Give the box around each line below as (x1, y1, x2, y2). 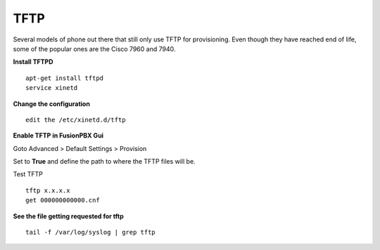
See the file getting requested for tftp (13, 211, 124, 221)
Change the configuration (13, 99, 91, 108)
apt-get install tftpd (25, 74, 104, 82)
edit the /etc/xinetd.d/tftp (25, 116, 126, 124)
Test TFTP (13, 170, 44, 178)
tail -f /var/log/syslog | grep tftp (25, 228, 156, 237)
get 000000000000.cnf (25, 197, 100, 204)
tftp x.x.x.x (25, 186, 70, 195)
